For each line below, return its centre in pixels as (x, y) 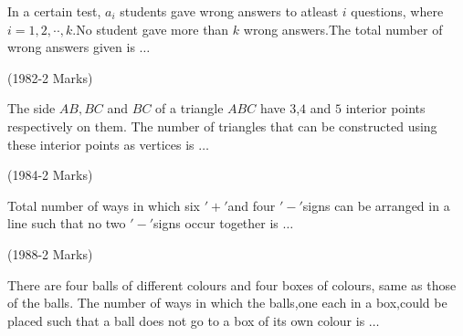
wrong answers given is (71, 47)
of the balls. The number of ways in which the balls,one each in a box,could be (227, 303)
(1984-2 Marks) (50, 175)
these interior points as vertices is (101, 144)
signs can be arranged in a (376, 205)
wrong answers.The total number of (343, 29)
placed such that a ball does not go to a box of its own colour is (186, 320)
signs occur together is (216, 223)
